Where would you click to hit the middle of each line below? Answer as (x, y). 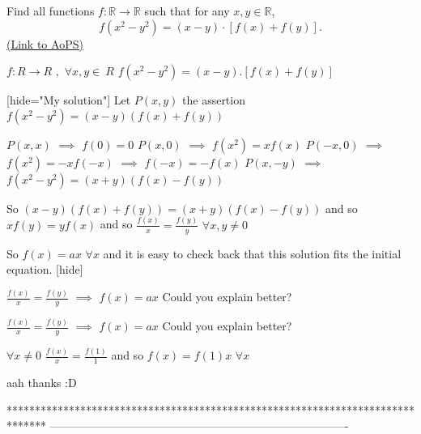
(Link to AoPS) (45, 43)
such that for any (187, 11)
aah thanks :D (42, 383)
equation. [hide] (45, 269)
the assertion (214, 100)
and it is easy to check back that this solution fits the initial (252, 253)
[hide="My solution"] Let (69, 100)
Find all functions (51, 11)
